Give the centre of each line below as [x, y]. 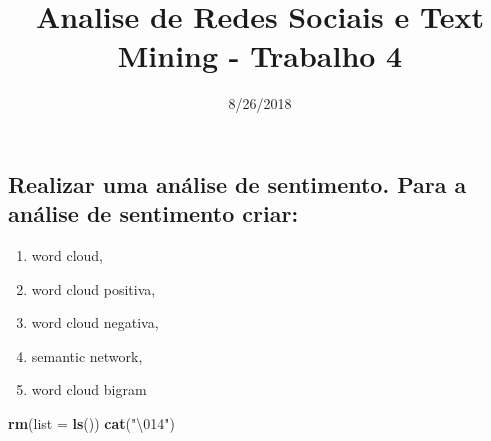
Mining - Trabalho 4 [260, 55]
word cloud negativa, [95, 322]
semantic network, [87, 355]
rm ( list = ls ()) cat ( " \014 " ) [91, 423]
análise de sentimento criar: [153, 213]
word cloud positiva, [93, 288]
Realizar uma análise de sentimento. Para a [237, 183]
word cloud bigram [89, 389]
